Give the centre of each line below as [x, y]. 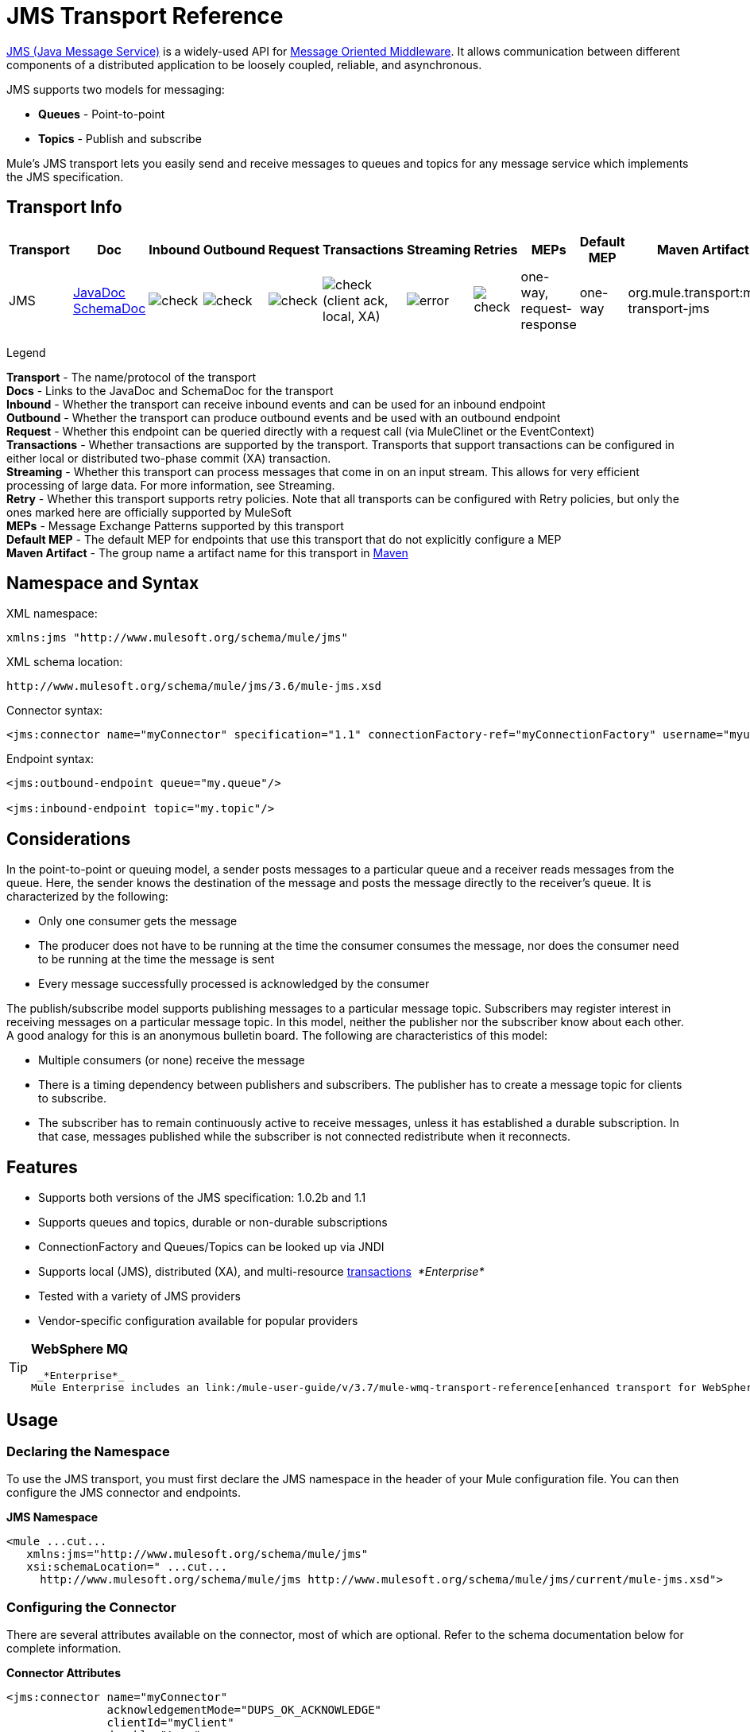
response [549, 324]
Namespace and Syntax [103, 583]
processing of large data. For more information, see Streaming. [171, 485]
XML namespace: [52, 614]
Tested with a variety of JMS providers [139, 1296]
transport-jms [669, 308]
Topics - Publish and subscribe [120, 138]
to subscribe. [72, 1098]
